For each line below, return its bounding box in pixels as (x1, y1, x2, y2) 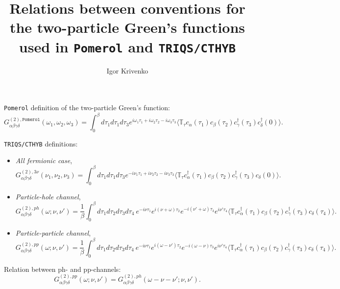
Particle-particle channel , (15, 227, 91, 238)
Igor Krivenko (106, 65, 148, 75)
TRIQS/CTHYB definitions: (4, 139, 78, 149)
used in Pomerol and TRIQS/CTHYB (19, 36, 236, 56)
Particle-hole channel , (15, 191, 81, 201)
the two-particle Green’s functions (9, 17, 245, 37)
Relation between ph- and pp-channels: (4, 264, 121, 274)
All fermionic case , (15, 155, 73, 165)
